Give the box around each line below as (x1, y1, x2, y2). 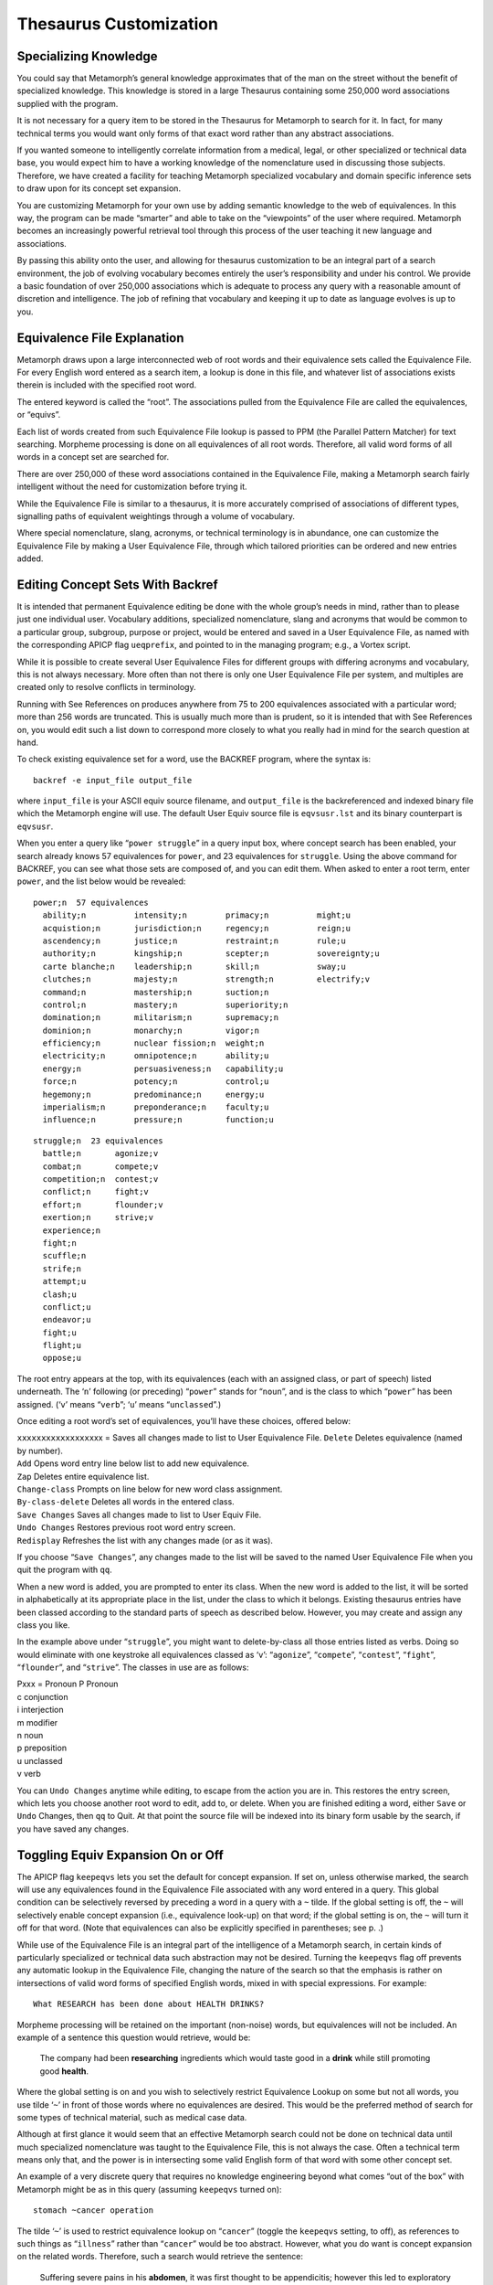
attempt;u (42, 1276, 87, 1287)
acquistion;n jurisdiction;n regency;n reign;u (42, 923, 351, 933)
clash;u (42, 1289, 77, 1300)
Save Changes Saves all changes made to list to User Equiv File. (16, 1509, 262, 1520)
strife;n (42, 1263, 82, 1274)
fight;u (42, 1327, 77, 1338)
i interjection (16, 1705, 64, 1716)
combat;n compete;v (42, 1161, 159, 1172)
